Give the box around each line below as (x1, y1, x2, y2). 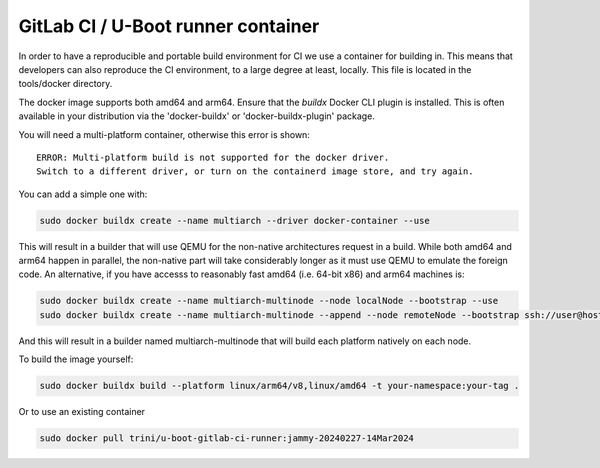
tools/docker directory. (18, 78, 113, 90)
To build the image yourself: (18, 353, 134, 365)
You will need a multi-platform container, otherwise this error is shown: (18, 128, 310, 140)
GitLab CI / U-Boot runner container (18, 15, 320, 37)
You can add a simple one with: (18, 188, 148, 200)
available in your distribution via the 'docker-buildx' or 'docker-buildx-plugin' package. (18, 110, 375, 122)
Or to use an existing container (18, 406, 145, 418)
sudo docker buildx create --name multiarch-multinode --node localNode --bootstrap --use (39, 295, 499, 307)
